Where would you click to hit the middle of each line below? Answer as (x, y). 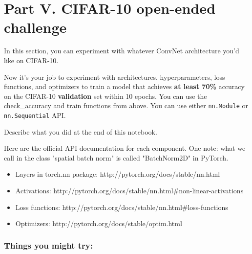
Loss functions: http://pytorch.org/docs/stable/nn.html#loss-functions (122, 207)
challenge (35, 27)
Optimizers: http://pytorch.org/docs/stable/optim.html (99, 223)
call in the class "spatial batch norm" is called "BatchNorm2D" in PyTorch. (116, 157)
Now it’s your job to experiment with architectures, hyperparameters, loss (115, 77)
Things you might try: (48, 245)
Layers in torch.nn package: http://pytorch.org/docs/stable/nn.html (118, 174)
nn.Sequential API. (35, 115)
